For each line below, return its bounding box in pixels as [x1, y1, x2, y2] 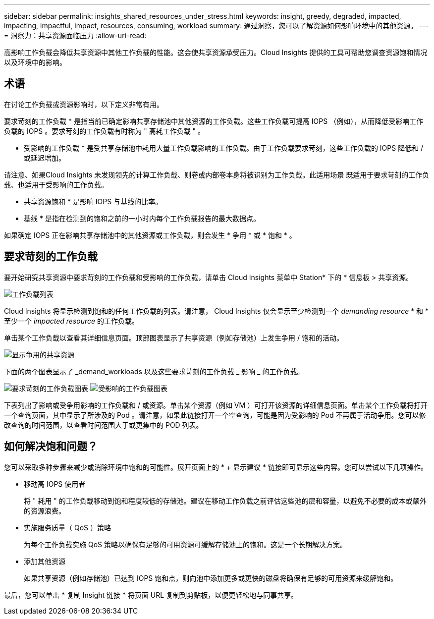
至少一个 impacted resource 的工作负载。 [4, 316, 139, 325]
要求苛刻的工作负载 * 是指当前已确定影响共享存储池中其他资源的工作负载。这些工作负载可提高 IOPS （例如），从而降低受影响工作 [4, 116, 424, 125]
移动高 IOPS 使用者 [24, 479, 86, 488]
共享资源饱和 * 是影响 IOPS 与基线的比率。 [24, 197, 163, 206]
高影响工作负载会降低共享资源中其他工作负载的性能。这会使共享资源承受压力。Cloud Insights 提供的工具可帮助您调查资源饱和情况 [4, 48, 428, 56]
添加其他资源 [24, 557, 65, 565]
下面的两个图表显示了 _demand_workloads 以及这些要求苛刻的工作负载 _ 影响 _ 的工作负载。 [4, 367, 304, 376]
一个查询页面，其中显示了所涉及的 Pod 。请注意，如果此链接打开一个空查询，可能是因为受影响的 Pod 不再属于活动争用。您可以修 [4, 410, 426, 419]
